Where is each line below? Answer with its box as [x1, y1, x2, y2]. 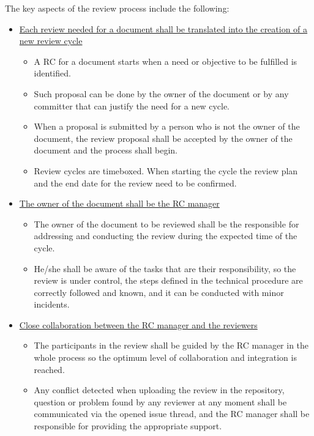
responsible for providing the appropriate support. [34, 419, 222, 432]
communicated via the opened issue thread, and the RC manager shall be [34, 407, 310, 420]
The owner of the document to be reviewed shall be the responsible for [34, 217, 299, 230]
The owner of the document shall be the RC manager [19, 197, 220, 210]
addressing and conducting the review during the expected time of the [34, 229, 297, 242]
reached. [34, 363, 65, 375]
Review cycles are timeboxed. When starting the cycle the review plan [34, 164, 298, 177]
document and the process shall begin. [34, 144, 178, 157]
